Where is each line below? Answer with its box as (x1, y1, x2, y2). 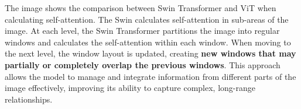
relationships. (5, 93, 53, 105)
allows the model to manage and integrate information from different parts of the (5, 70, 296, 82)
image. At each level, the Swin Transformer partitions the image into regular (5, 24, 280, 37)
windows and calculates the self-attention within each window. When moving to (5, 36, 291, 48)
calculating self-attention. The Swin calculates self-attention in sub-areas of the (5, 13, 289, 25)
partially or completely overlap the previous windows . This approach (5, 58, 281, 71)
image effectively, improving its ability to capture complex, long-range (5, 82, 255, 94)
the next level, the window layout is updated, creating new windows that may (5, 47, 296, 59)
